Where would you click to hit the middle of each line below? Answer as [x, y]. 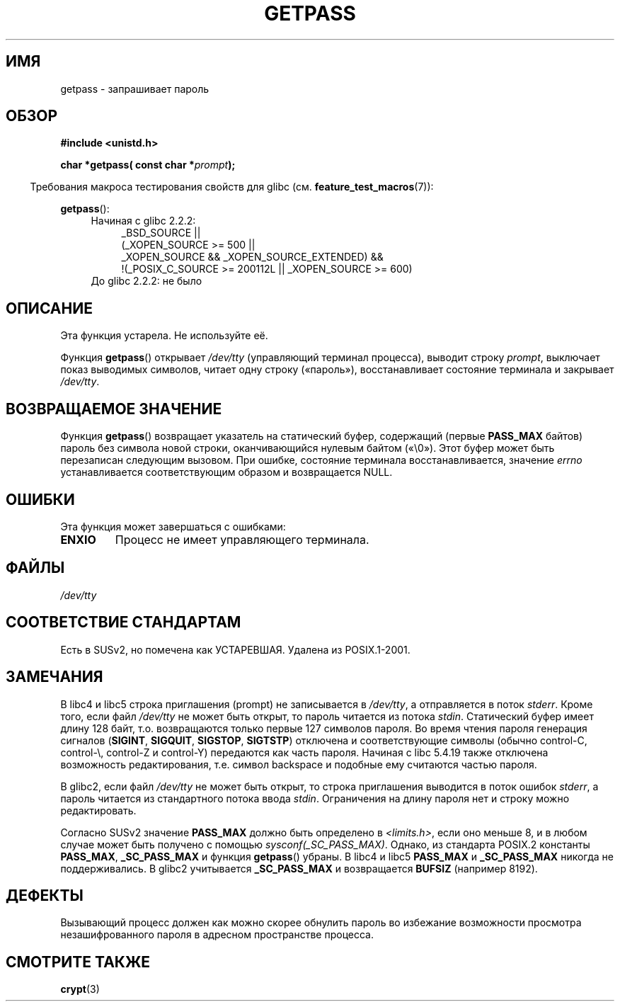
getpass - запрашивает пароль [135, 89]
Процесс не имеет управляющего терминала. [242, 539]
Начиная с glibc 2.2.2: [143, 221]
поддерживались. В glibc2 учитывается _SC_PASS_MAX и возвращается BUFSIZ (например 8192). [299, 868]
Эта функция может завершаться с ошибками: [173, 526]
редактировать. [98, 810]
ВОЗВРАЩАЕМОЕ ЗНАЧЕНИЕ [114, 409]
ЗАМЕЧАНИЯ [54, 677]
